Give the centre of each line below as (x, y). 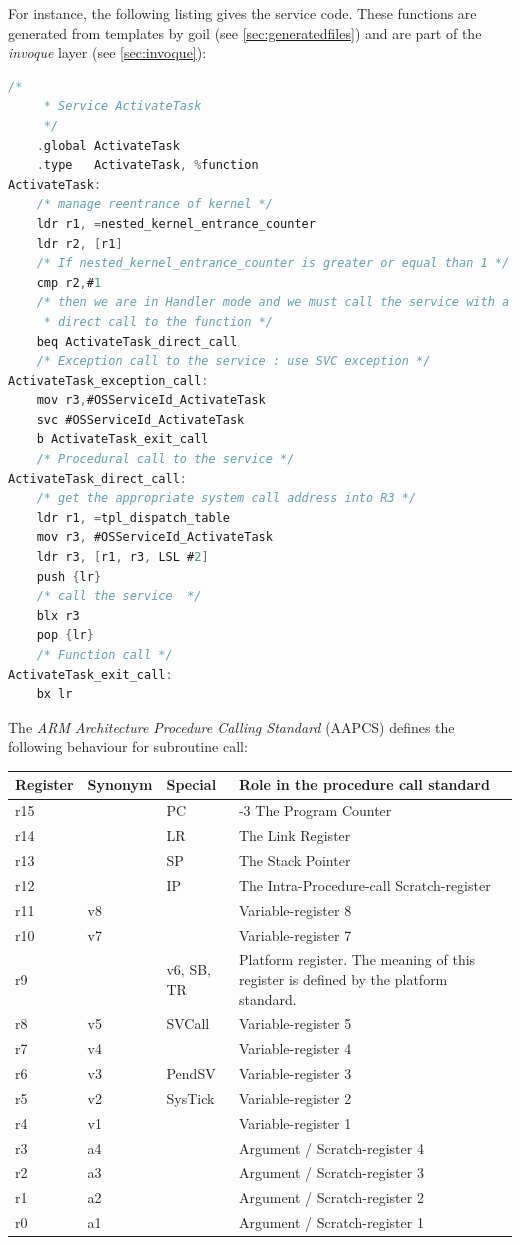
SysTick (190, 1097)
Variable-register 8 (295, 909)
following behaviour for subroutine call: (128, 746)
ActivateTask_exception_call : (108, 380)
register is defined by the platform (343, 978)
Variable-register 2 (295, 1097)
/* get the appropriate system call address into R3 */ (226, 498)
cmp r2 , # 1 (69, 282)
